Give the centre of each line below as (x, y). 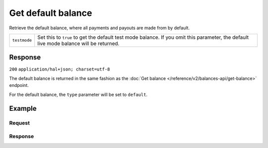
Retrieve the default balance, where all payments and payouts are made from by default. (100, 28)
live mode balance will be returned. (78, 43)
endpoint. (19, 85)
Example (23, 109)
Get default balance (51, 13)
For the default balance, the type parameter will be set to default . (78, 94)
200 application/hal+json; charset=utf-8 (60, 69)
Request (19, 123)
